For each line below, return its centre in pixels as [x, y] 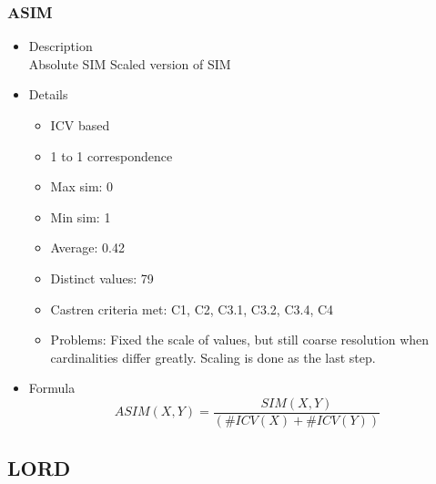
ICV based [80, 125]
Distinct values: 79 [102, 278]
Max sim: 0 [82, 186]
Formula [52, 388]
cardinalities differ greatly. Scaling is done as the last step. [213, 357]
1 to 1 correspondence [112, 155]
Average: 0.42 [87, 247]
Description [61, 46]
